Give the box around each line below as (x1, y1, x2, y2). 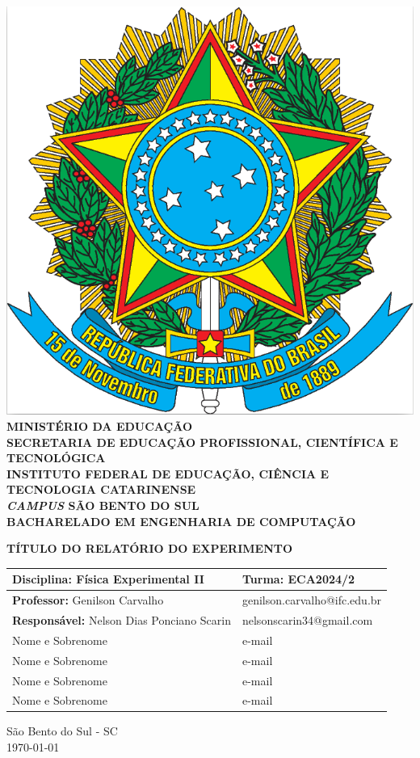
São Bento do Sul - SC (6, 722, 118, 739)
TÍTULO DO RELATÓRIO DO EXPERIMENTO (6, 540, 293, 557)
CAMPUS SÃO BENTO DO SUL (6, 497, 199, 514)
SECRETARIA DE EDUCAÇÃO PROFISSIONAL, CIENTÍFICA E (6, 433, 398, 450)
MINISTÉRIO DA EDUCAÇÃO (6, 418, 193, 435)
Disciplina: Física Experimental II (12, 571, 204, 587)
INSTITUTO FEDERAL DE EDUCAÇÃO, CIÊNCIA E (6, 465, 330, 482)
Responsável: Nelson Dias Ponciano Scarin (12, 612, 231, 629)
